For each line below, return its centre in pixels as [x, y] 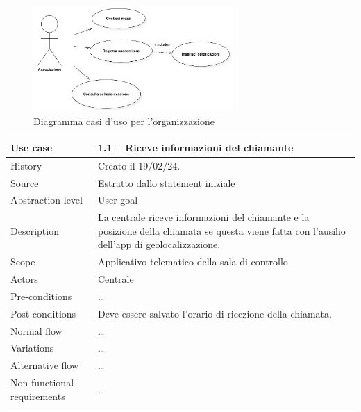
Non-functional [42, 382]
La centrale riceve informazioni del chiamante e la [203, 217]
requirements [38, 396]
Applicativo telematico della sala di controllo [193, 262]
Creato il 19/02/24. [139, 165]
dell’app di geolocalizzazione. [159, 244]
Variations [32, 348]
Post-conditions [43, 313]
